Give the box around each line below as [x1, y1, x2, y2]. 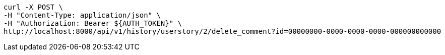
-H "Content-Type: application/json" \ [4, 11, 161, 19]
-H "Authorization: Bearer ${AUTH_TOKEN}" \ [4, 19, 182, 27]
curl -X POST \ [4, 3, 63, 11]
